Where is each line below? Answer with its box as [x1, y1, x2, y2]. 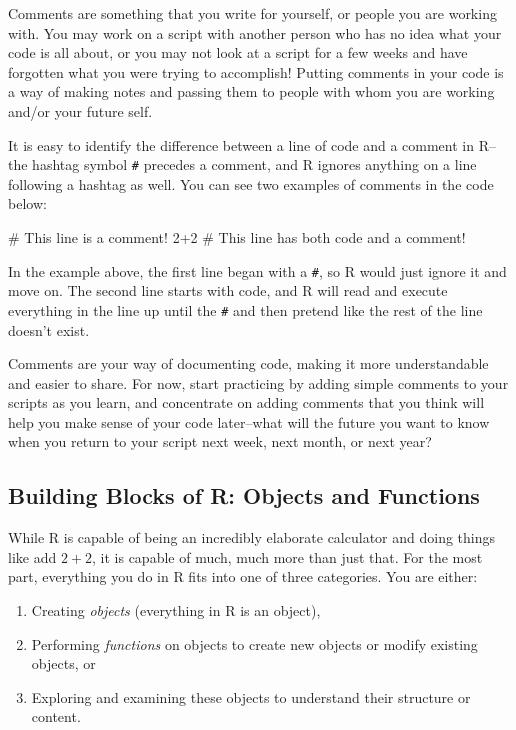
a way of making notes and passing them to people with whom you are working [8, 81, 495, 102]
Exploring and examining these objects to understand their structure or [31, 686, 471, 707]
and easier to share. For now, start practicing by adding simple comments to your [8, 372, 509, 393]
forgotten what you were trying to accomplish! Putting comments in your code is [8, 61, 504, 82]
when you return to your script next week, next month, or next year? [8, 431, 432, 452]
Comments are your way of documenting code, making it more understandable [8, 353, 489, 374]
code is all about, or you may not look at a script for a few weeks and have [8, 42, 468, 63]
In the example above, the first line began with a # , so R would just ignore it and [8, 260, 507, 281]
